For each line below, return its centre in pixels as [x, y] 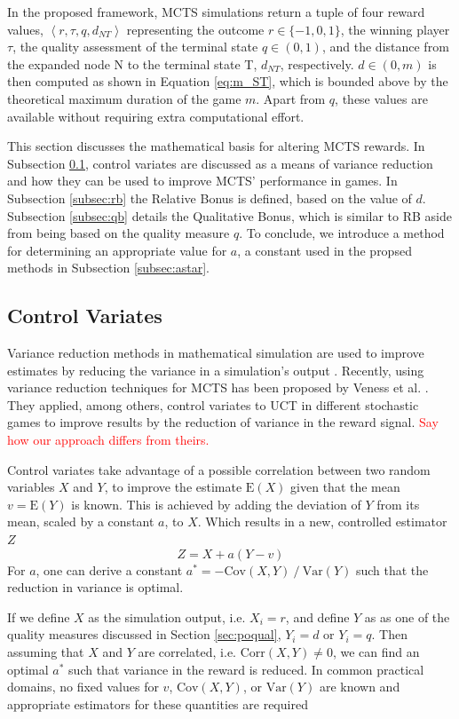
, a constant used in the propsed [324, 250]
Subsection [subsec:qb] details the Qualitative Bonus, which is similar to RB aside [229, 215]
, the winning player [395, 29]
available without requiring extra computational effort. [156, 116]
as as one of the [407, 616]
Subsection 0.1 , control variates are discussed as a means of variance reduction [220, 163]
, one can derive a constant [109, 569]
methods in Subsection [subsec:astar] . [108, 268]
